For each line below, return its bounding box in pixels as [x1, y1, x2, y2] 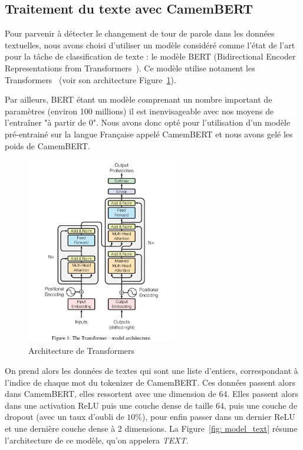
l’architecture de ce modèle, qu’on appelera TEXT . [5, 433, 189, 446]
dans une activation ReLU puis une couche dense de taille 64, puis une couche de [5, 399, 298, 411]
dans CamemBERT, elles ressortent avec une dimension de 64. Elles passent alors [5, 387, 299, 400]
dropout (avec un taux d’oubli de [5, 410, 124, 423]
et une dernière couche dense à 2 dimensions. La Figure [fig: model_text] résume [5, 422, 298, 435]
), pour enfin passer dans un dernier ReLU [142, 410, 295, 423]
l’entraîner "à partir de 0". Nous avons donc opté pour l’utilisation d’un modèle [5, 116, 291, 129]
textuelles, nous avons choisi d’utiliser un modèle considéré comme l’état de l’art [5, 38, 295, 51]
